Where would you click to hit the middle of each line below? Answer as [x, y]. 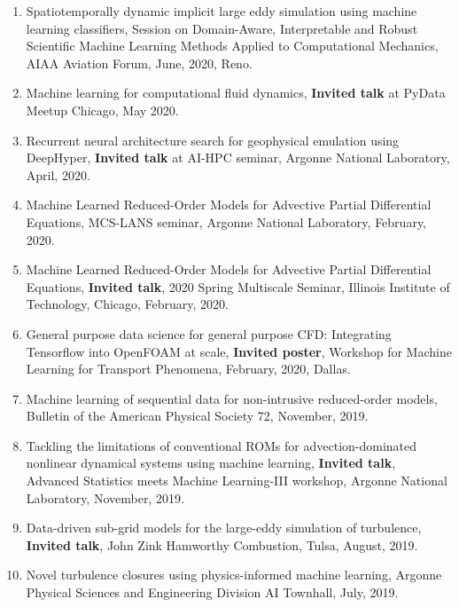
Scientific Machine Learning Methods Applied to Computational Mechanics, [232, 46]
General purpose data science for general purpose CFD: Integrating [209, 333]
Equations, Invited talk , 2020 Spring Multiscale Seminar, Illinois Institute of [238, 286]
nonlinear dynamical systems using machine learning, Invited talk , [211, 463]
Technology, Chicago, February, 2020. [127, 304]
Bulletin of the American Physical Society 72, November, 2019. [197, 416]
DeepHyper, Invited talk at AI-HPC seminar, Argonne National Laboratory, [238, 158]
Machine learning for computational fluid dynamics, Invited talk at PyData [236, 93]
